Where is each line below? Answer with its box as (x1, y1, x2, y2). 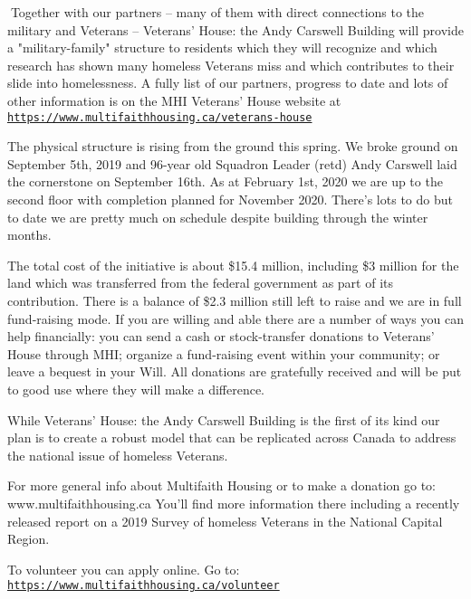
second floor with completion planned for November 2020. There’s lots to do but (7, 190, 453, 208)
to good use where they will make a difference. (7, 379, 265, 398)
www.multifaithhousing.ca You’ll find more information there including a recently (7, 493, 460, 512)
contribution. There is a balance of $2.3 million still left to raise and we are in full (7, 290, 462, 309)
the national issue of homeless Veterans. (7, 445, 228, 464)
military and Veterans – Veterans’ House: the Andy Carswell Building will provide (7, 20, 464, 39)
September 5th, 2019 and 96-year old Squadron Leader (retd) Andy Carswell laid (7, 154, 457, 173)
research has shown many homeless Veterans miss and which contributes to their (7, 55, 455, 74)
